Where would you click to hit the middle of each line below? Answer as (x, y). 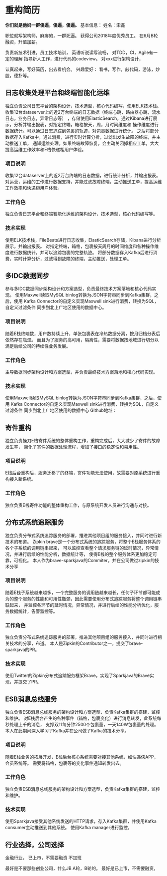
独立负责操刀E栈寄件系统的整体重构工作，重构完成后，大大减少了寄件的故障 (83, 441)
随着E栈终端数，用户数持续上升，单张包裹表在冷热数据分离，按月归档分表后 (83, 333)
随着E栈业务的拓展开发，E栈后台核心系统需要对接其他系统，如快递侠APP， (82, 757)
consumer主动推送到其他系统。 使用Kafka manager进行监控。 (69, 828)
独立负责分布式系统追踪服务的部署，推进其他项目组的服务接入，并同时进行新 (83, 535)
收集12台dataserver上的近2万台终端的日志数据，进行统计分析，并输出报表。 (83, 176)
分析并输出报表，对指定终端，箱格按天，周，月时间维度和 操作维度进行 (86, 124)
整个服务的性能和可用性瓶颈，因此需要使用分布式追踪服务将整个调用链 (85, 598)
